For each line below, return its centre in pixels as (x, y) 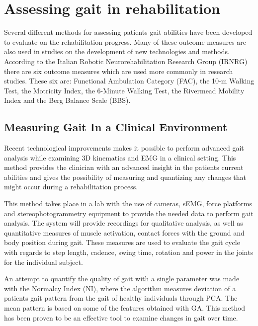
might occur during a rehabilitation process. (71, 187)
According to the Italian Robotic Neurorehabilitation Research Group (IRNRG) (126, 61)
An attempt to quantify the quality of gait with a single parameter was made (122, 279)
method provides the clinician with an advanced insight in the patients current (124, 167)
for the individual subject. (43, 262)
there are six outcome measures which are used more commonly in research (119, 71)
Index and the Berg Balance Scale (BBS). (67, 100)
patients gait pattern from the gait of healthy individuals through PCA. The (121, 298)
